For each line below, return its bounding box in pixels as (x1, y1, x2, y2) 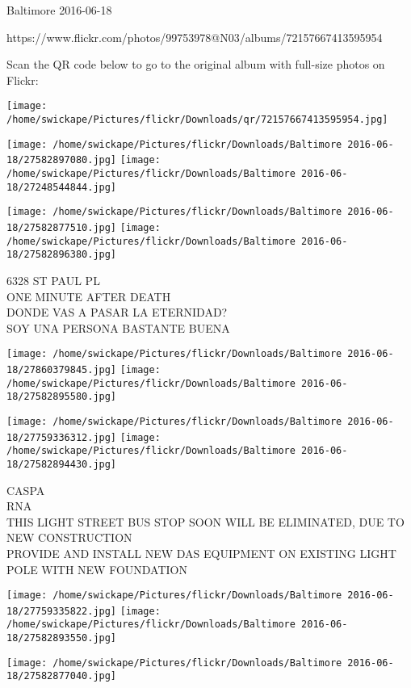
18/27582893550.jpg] (6, 632, 117, 644)
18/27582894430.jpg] (6, 458, 117, 470)
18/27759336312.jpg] (6, 431, 117, 443)
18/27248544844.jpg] (6, 181, 117, 193)
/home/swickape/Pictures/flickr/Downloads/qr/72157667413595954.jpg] (6, 114, 388, 126)
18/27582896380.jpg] (6, 249, 117, 261)
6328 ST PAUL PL (6, 271, 100, 288)
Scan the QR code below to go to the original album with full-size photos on (6, 56, 385, 73)
